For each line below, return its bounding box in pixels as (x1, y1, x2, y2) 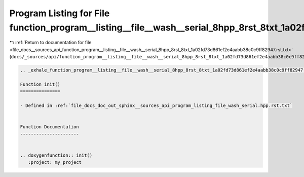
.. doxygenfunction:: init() (20, 152, 93, 158)
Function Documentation (20, 124, 80, 130)
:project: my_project (28, 160, 82, 165)
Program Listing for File (9, 8, 110, 19)
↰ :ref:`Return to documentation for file (9, 40, 92, 46)
